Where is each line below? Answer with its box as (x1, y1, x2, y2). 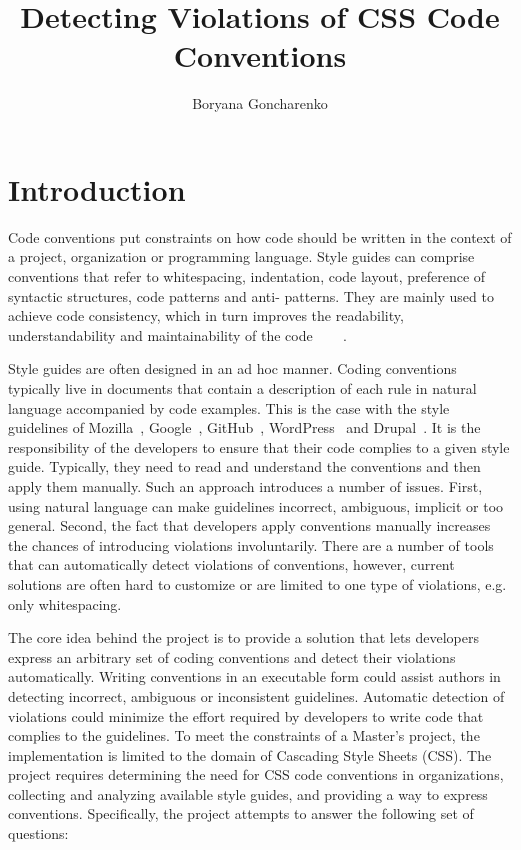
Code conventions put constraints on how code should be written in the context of (8, 226, 512, 247)
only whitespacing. (8, 593, 122, 614)
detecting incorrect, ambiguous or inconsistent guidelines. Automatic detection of (8, 685, 505, 706)
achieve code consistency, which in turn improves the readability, (8, 305, 404, 326)
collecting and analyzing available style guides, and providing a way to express (8, 783, 488, 804)
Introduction (8, 168, 186, 209)
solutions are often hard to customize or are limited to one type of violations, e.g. (8, 573, 507, 594)
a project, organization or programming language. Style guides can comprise (8, 246, 475, 267)
